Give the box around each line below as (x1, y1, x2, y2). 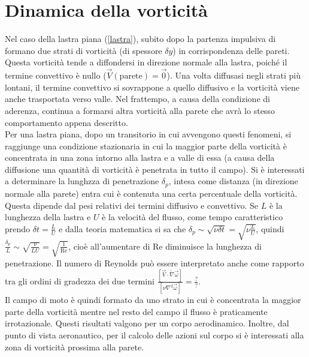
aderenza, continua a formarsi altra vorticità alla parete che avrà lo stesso (5, 104, 275, 116)
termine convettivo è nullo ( (5, 69, 107, 82)
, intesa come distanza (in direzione (168, 175, 298, 187)
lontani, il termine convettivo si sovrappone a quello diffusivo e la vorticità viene (5, 80, 299, 93)
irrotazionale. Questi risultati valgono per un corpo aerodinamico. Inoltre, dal (5, 317, 289, 329)
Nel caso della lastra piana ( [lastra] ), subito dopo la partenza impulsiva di (5, 32, 276, 45)
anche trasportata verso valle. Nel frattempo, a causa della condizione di (5, 92, 270, 105)
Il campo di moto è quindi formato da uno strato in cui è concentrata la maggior (5, 293, 301, 306)
